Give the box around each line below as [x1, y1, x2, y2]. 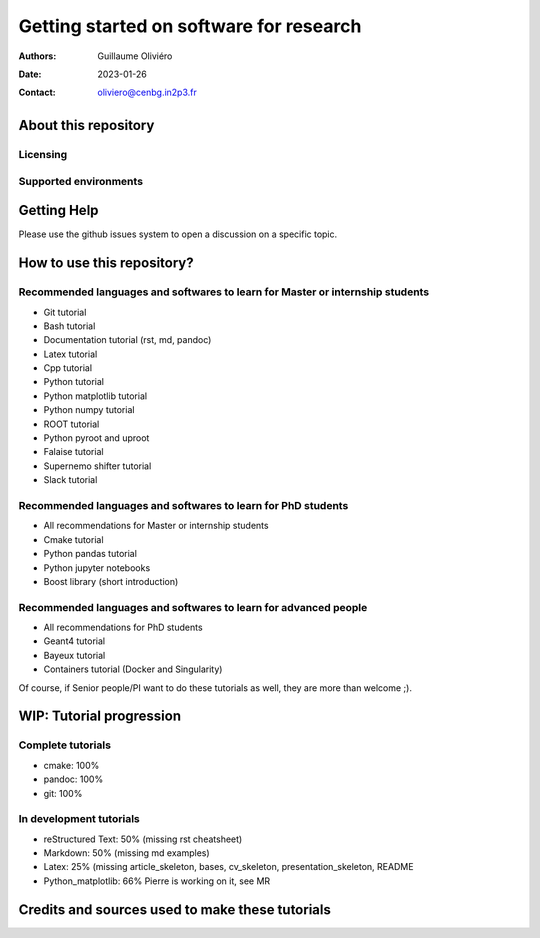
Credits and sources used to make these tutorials [18, 901, 332, 918]
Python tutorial [43, 376, 105, 388]
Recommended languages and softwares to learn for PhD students [18, 498, 349, 512]
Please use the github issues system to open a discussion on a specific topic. [18, 228, 338, 240]
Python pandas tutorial [43, 548, 137, 560]
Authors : [18, 50, 57, 62]
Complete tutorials [18, 738, 112, 752]
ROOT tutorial [43, 418, 100, 430]
